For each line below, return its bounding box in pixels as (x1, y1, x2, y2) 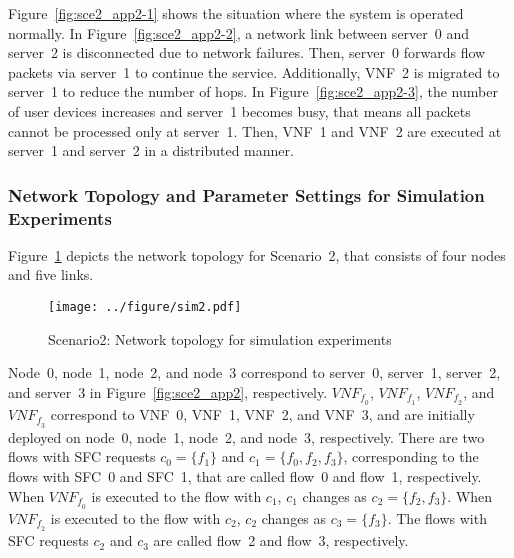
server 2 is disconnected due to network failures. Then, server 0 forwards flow (8, 42, 486, 63)
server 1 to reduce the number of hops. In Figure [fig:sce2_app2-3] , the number (8, 81, 498, 102)
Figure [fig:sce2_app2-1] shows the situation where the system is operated (8, 3, 464, 23)
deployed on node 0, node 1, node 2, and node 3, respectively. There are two (8, 426, 485, 447)
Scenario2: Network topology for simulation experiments (48, 328, 392, 349)
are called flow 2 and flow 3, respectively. (153, 530, 409, 551)
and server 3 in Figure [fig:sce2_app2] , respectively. (8, 381, 328, 402)
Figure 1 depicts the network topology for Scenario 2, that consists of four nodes (8, 244, 506, 265)
